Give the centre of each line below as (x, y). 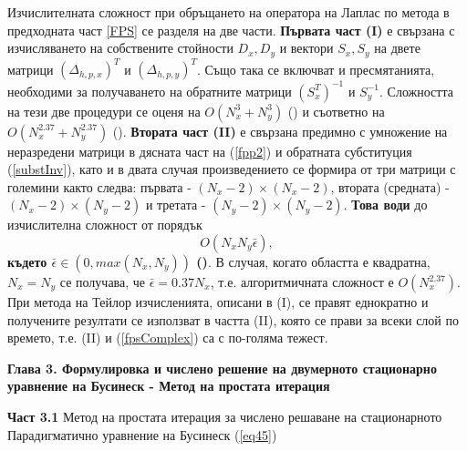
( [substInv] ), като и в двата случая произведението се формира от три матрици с (232, 169)
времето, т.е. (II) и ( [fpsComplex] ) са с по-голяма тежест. (168, 338)
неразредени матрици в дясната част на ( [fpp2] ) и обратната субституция (210, 151)
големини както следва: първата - (99, 186)
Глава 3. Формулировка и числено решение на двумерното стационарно (222, 368)
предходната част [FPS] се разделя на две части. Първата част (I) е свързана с (231, 30)
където (27, 262)
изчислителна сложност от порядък (105, 225)
